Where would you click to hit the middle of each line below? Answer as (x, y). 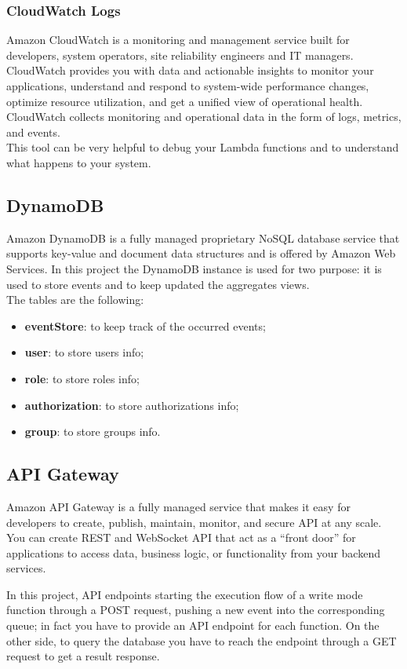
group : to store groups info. (93, 431)
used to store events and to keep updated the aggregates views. (158, 284)
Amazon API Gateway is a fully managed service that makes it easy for (178, 506)
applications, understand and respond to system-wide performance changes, (188, 86)
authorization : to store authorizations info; (132, 405)
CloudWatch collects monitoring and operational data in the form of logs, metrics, (204, 117)
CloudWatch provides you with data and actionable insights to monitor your (190, 70)
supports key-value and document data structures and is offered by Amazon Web (201, 253)
